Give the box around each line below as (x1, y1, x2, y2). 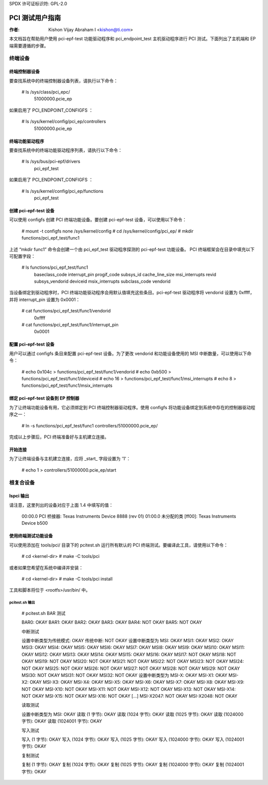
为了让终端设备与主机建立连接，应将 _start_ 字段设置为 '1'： (9, 456, 131, 462)
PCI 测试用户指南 (9, 13, 62, 22)
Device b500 (21, 520, 48, 526)
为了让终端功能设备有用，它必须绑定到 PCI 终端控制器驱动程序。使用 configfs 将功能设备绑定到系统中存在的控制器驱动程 (9, 404, 256, 410)
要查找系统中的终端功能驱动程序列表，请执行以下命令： (9, 147, 123, 153)
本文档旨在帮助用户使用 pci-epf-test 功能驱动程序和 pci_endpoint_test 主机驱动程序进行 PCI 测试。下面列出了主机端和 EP (9, 36, 256, 42)
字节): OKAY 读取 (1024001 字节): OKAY (21, 718, 102, 724)
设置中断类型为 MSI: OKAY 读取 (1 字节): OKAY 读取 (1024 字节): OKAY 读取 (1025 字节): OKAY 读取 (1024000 (21, 711, 244, 717)
